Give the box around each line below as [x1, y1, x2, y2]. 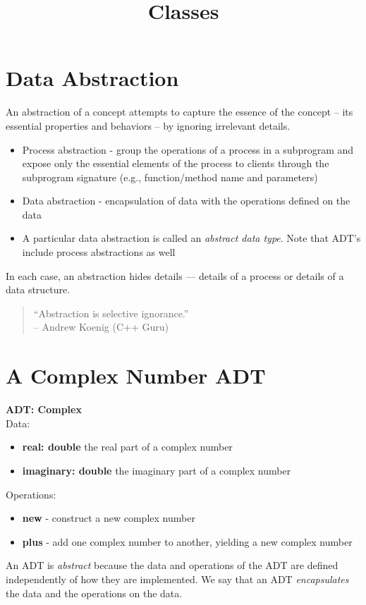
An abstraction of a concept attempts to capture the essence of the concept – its [6, 104, 353, 119]
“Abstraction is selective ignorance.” [33, 305, 189, 320]
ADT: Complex [6, 402, 82, 417]
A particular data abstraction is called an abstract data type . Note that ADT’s [22, 231, 361, 245]
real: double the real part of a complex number [22, 439, 233, 454]
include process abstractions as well [22, 245, 176, 259]
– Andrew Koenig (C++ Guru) [33, 319, 169, 334]
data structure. [6, 282, 71, 297]
